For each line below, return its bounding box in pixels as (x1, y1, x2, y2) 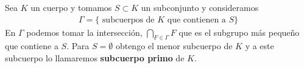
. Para (66, 39, 90, 52)
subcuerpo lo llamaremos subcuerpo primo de (5, 52, 185, 64)
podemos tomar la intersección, (26, 25, 143, 38)
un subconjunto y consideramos (141, 1, 259, 13)
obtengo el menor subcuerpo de (115, 39, 233, 52)
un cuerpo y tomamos (30, 1, 112, 13)
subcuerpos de (102, 15, 155, 24)
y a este (245, 39, 274, 52)
